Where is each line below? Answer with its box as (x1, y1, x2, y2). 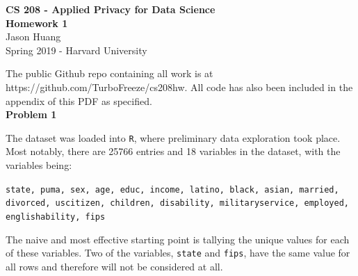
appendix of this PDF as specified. (6, 93, 152, 108)
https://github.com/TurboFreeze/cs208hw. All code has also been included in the (6, 79, 353, 94)
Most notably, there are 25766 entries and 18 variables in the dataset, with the (6, 144, 341, 159)
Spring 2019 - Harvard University (6, 42, 147, 57)
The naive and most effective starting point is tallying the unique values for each (6, 232, 350, 246)
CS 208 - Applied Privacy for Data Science (6, 2, 215, 16)
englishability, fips (6, 211, 106, 222)
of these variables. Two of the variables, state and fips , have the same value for (6, 245, 350, 260)
